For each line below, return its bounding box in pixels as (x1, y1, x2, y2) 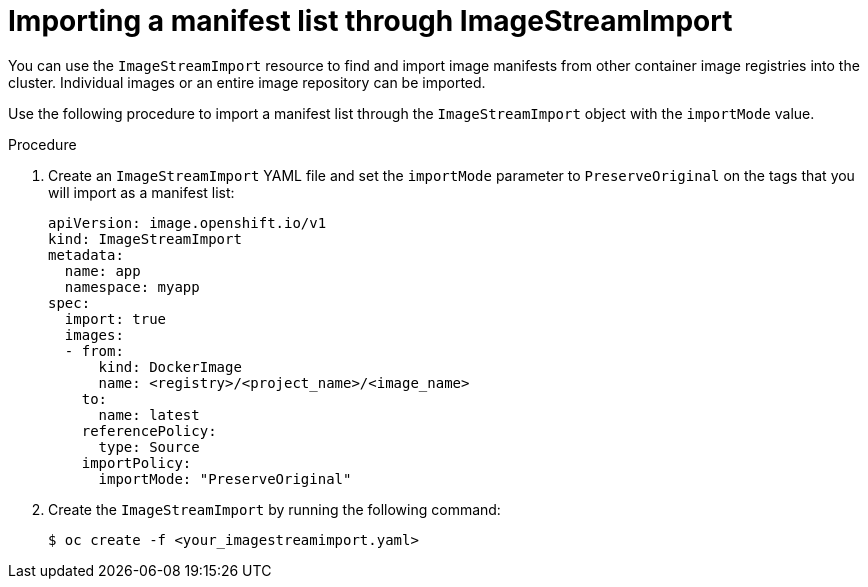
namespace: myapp (64, 278, 200, 295)
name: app (64, 262, 141, 279)
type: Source (98, 438, 200, 455)
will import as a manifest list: (48, 183, 235, 201)
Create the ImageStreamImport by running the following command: (48, 500, 501, 518)
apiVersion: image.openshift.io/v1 (48, 214, 327, 231)
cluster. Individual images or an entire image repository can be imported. (8, 73, 486, 91)
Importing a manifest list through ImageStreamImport (8, 4, 733, 38)
